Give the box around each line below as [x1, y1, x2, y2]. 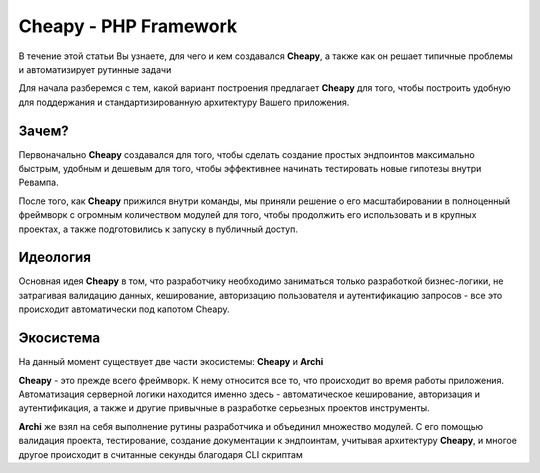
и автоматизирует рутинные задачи [18, 63, 172, 75]
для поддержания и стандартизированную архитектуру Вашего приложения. [18, 96, 350, 108]
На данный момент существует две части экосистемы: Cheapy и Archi [18, 356, 324, 368]
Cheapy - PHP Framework [18, 15, 238, 37]
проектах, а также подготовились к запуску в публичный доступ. [18, 223, 299, 235]
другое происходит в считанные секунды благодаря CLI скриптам [18, 448, 304, 460]
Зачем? [18, 122, 69, 139]
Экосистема [18, 330, 100, 347]
